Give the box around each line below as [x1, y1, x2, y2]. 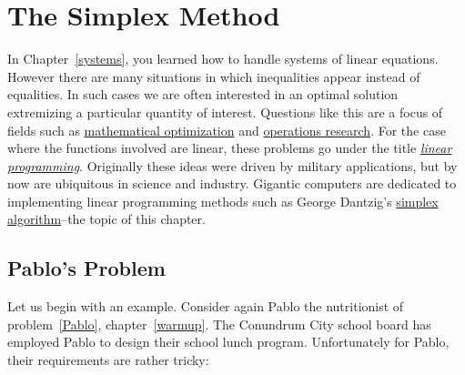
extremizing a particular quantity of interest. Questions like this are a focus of [7, 102, 443, 121]
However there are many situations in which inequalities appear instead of [7, 66, 420, 86]
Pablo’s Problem [7, 254, 166, 282]
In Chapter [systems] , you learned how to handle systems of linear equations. [7, 49, 439, 68]
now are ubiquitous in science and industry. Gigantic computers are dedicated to [7, 174, 457, 193]
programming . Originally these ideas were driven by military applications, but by [7, 156, 458, 175]
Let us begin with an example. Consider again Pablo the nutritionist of [7, 297, 404, 316]
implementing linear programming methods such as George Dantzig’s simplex [7, 191, 439, 210]
